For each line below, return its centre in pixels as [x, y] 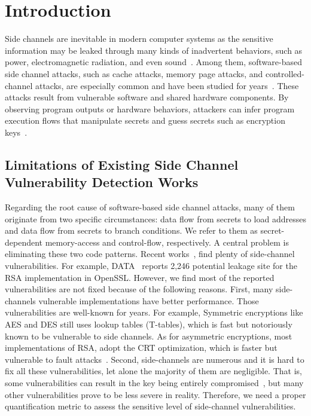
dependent [24, 242]
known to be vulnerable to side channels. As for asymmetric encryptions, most [149, 336]
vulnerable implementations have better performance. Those [149, 300]
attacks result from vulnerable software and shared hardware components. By [147, 97]
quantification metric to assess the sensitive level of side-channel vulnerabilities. [150, 406]
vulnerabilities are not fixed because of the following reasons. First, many [139, 289]
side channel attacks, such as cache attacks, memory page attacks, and [134, 73]
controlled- [285, 73]
